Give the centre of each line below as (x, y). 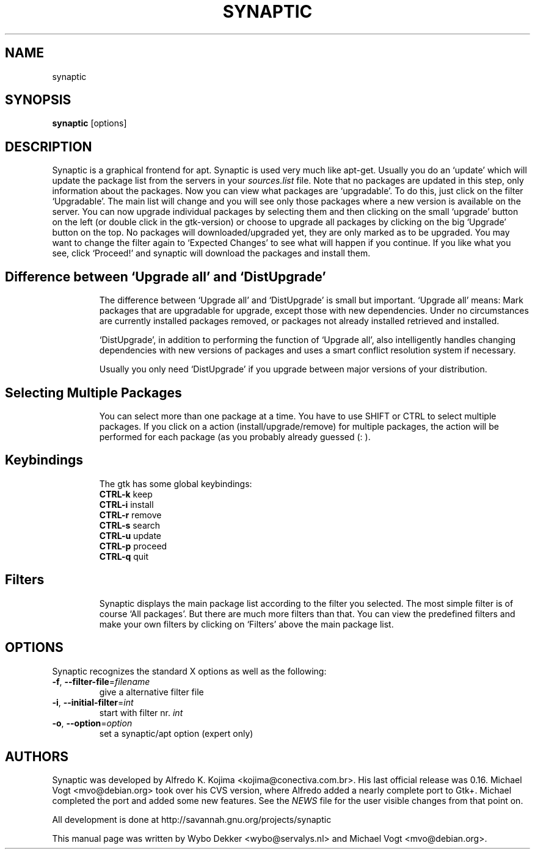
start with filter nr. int (141, 712)
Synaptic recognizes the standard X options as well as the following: (189, 671)
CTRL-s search (130, 525)
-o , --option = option (92, 723)
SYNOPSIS (38, 100)
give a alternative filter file (151, 692)
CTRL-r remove (130, 515)
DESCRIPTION (49, 147)
